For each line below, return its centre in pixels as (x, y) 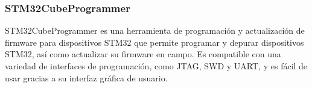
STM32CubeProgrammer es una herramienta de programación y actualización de (155, 30)
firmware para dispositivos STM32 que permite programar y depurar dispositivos (154, 42)
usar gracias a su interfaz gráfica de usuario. (86, 77)
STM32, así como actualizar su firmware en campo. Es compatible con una (143, 54)
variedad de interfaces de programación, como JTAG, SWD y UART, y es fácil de (156, 66)
